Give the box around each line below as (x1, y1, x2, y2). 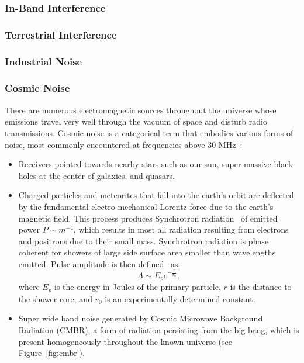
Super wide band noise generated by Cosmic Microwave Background (18, 312, 263, 324)
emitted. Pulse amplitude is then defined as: (18, 257, 181, 269)
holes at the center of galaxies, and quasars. (18, 169, 175, 181)
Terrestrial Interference (5, 27, 117, 42)
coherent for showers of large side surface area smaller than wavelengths (18, 246, 276, 258)
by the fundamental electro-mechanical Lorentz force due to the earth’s (18, 200, 274, 212)
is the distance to (230, 281, 292, 293)
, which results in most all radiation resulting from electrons (73, 223, 289, 236)
